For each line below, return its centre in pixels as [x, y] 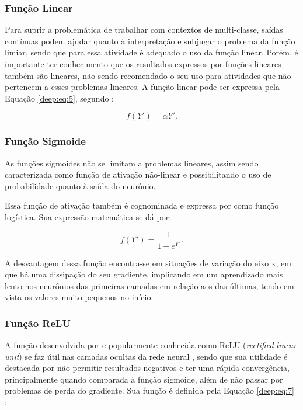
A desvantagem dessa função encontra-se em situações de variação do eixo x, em [148, 263]
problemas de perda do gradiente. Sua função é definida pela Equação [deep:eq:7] [149, 390]
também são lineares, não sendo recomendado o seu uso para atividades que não [148, 75]
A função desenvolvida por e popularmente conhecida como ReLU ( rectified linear [151, 345]
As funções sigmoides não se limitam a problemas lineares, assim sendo [132, 163]
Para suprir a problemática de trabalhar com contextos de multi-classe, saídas [144, 29]
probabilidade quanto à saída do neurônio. [80, 185]
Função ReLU [38, 323]
